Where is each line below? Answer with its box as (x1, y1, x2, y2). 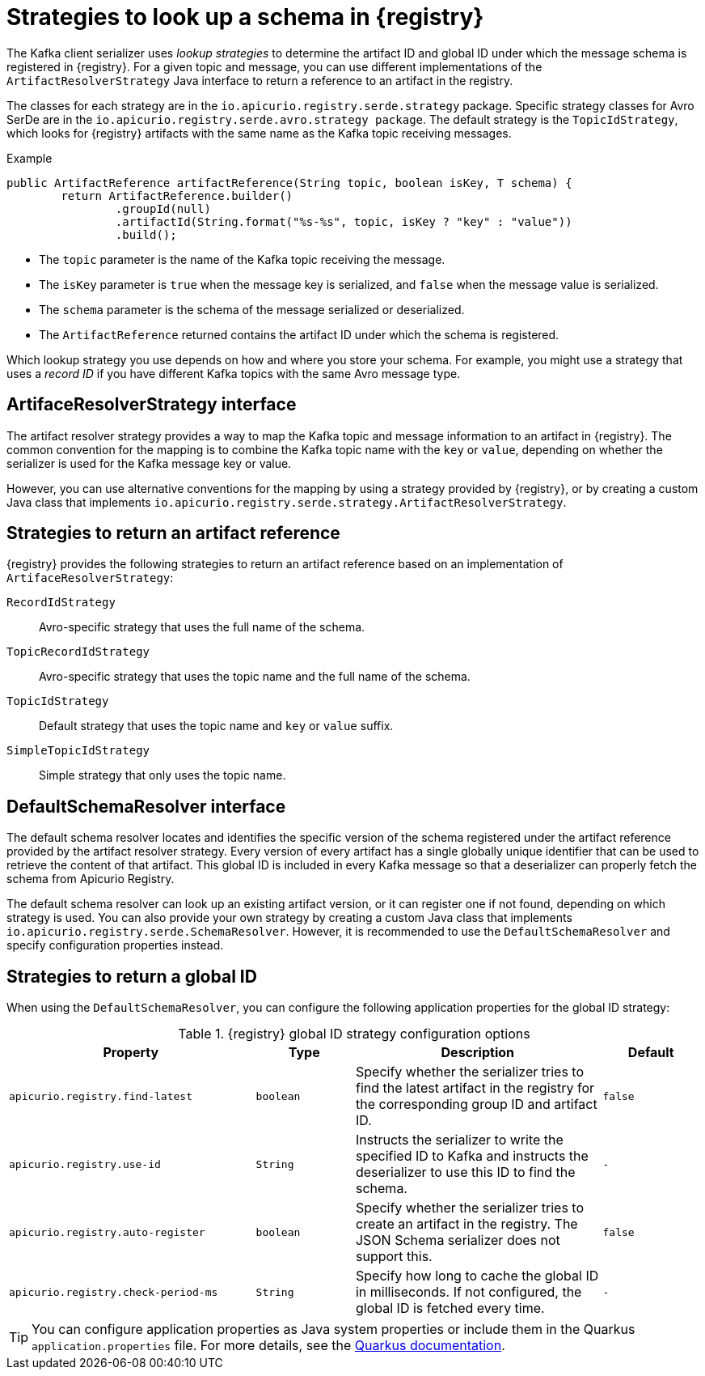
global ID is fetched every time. (355, 1300, 545, 1317)
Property (103, 1044, 159, 1061)
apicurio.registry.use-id (9, 1157, 161, 1170)
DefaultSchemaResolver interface (6, 796, 286, 817)
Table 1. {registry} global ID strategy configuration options (178, 1026, 530, 1043)
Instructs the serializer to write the (355, 1132, 564, 1149)
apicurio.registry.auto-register (9, 1225, 205, 1238)
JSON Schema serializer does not (355, 1232, 560, 1249)
